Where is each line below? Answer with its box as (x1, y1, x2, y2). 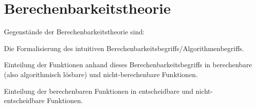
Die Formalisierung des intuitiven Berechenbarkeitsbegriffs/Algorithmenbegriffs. (4, 43, 244, 53)
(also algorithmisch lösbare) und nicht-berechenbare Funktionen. (4, 69, 198, 79)
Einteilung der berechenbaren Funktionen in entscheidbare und (4, 85, 193, 96)
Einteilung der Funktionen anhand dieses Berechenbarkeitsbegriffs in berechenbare (4, 59, 252, 70)
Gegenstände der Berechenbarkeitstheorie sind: (4, 27, 145, 37)
